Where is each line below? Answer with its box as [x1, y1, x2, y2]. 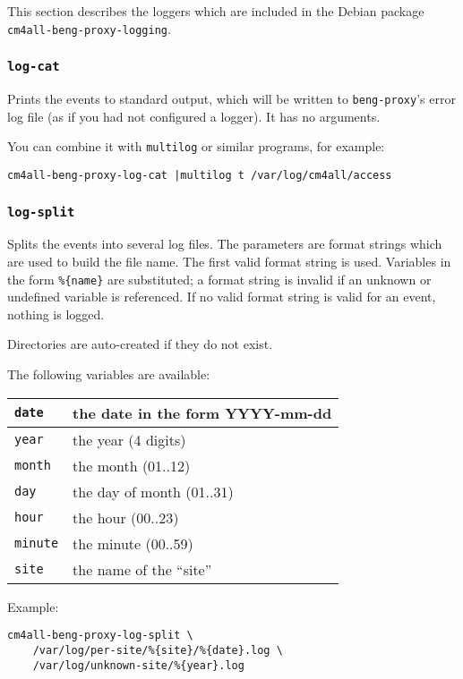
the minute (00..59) [73, 532, 193, 554]
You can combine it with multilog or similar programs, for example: [7, 137, 385, 156]
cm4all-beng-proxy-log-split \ [7, 629, 193, 642]
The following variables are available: [7, 365, 210, 383]
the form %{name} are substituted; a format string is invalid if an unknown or [7, 269, 432, 288]
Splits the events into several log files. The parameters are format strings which [7, 234, 442, 253]
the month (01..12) [73, 454, 191, 476]
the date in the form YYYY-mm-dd [73, 402, 332, 423]
